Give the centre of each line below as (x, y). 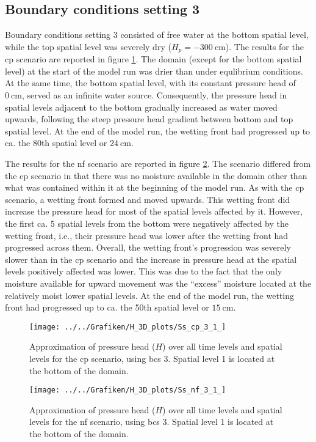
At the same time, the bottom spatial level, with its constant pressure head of (150, 83)
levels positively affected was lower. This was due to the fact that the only (144, 271)
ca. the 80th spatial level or (56, 143)
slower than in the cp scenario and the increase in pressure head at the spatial (151, 259)
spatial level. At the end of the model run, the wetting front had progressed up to (158, 131)
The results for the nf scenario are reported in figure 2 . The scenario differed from (158, 163)
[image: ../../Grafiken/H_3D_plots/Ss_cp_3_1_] (128, 327)
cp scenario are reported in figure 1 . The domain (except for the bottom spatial (153, 59)
